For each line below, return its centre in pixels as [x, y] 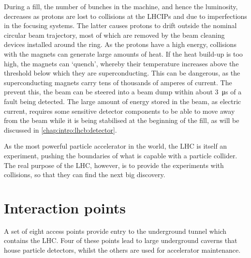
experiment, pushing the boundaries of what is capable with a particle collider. [121, 155]
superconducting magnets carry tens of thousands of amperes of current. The [118, 82]
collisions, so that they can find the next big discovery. [85, 175]
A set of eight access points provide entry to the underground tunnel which [115, 231]
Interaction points [65, 207]
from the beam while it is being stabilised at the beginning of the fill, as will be [122, 120]
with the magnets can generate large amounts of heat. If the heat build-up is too [123, 53]
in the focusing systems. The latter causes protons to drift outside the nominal [120, 25]
